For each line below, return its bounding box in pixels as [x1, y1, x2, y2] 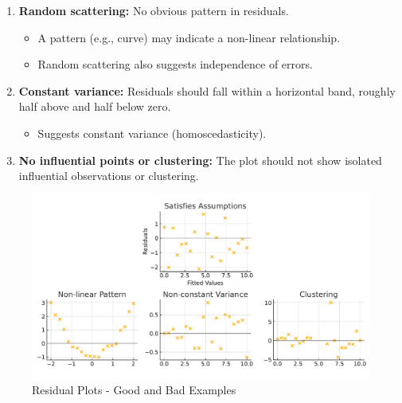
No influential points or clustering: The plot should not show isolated [18, 151, 382, 168]
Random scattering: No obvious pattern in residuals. [18, 2, 289, 18]
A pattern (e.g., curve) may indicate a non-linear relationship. [37, 29, 341, 45]
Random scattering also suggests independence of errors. [37, 56, 313, 72]
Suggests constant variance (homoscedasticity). [37, 124, 267, 141]
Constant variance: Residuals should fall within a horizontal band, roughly [18, 82, 396, 99]
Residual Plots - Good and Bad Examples [32, 381, 236, 397]
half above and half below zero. [18, 98, 171, 115]
